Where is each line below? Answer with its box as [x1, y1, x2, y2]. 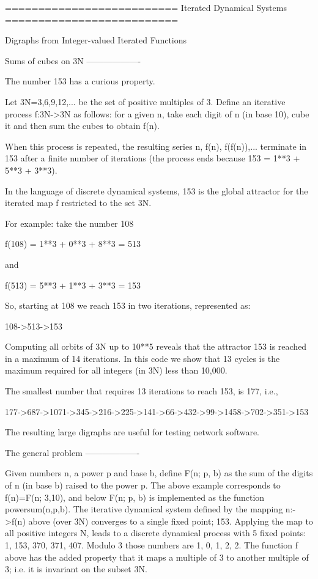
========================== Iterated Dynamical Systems [5, 1, 287, 13]
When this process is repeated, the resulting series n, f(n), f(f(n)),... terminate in [5, 139, 307, 152]
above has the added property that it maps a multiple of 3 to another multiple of [5, 550, 309, 563]
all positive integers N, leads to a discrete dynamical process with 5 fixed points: [5, 526, 306, 539]
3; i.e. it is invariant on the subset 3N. [5, 562, 147, 575]
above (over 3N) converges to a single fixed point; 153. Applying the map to [28, 514, 313, 527]
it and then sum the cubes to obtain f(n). [5, 119, 160, 132]
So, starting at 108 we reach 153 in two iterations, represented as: [5, 299, 251, 312]
